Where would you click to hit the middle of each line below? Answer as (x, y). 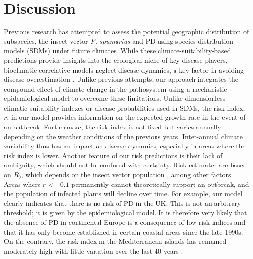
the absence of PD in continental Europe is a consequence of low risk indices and (125, 222)
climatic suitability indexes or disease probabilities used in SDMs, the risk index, (125, 107)
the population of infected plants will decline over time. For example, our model (123, 194)
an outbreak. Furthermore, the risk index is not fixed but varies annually (113, 127)
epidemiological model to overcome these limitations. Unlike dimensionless (115, 98)
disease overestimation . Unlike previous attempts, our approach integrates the (121, 79)
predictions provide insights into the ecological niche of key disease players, (116, 60)
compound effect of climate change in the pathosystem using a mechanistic (116, 88)
